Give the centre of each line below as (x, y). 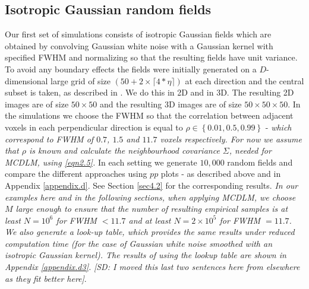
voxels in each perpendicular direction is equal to (94, 127)
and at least (150, 220)
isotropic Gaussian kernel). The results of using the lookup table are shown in (146, 255)
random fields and (260, 162)
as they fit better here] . (46, 278)
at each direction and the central (245, 80)
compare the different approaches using (76, 174)
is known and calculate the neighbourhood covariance (124, 150)
